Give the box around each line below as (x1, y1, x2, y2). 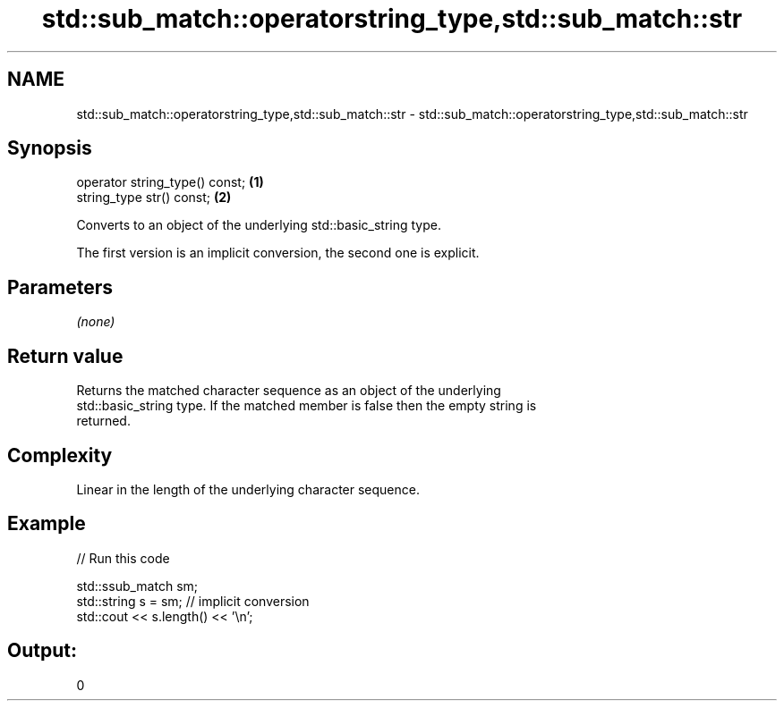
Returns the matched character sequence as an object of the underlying (76, 383, 501, 399)
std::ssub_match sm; (76, 577, 199, 594)
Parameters (7, 275, 113, 299)
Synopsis (7, 137, 92, 160)
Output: (7, 639, 77, 662)
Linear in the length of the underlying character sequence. (76, 481, 420, 497)
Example (7, 512, 86, 535)
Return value (7, 344, 124, 367)
